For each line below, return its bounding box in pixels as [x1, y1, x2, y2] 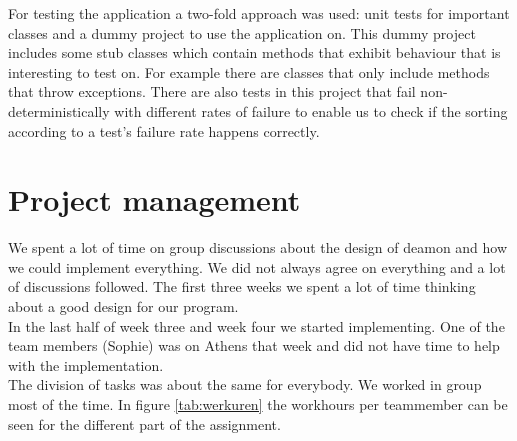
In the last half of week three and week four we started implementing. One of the [8, 315, 505, 336]
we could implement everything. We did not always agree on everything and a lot [8, 256, 506, 277]
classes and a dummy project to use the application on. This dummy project [8, 22, 476, 43]
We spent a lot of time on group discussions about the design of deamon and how [8, 237, 508, 258]
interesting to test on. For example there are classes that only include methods [8, 61, 490, 82]
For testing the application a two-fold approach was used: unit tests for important [8, 3, 510, 23]
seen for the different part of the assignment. [8, 413, 281, 434]
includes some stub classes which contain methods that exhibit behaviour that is [8, 42, 501, 63]
